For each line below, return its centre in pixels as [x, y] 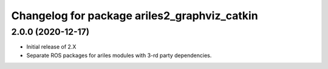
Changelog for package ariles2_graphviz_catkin [135, 16]
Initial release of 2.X [51, 47]
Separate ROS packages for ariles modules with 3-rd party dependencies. [119, 55]
